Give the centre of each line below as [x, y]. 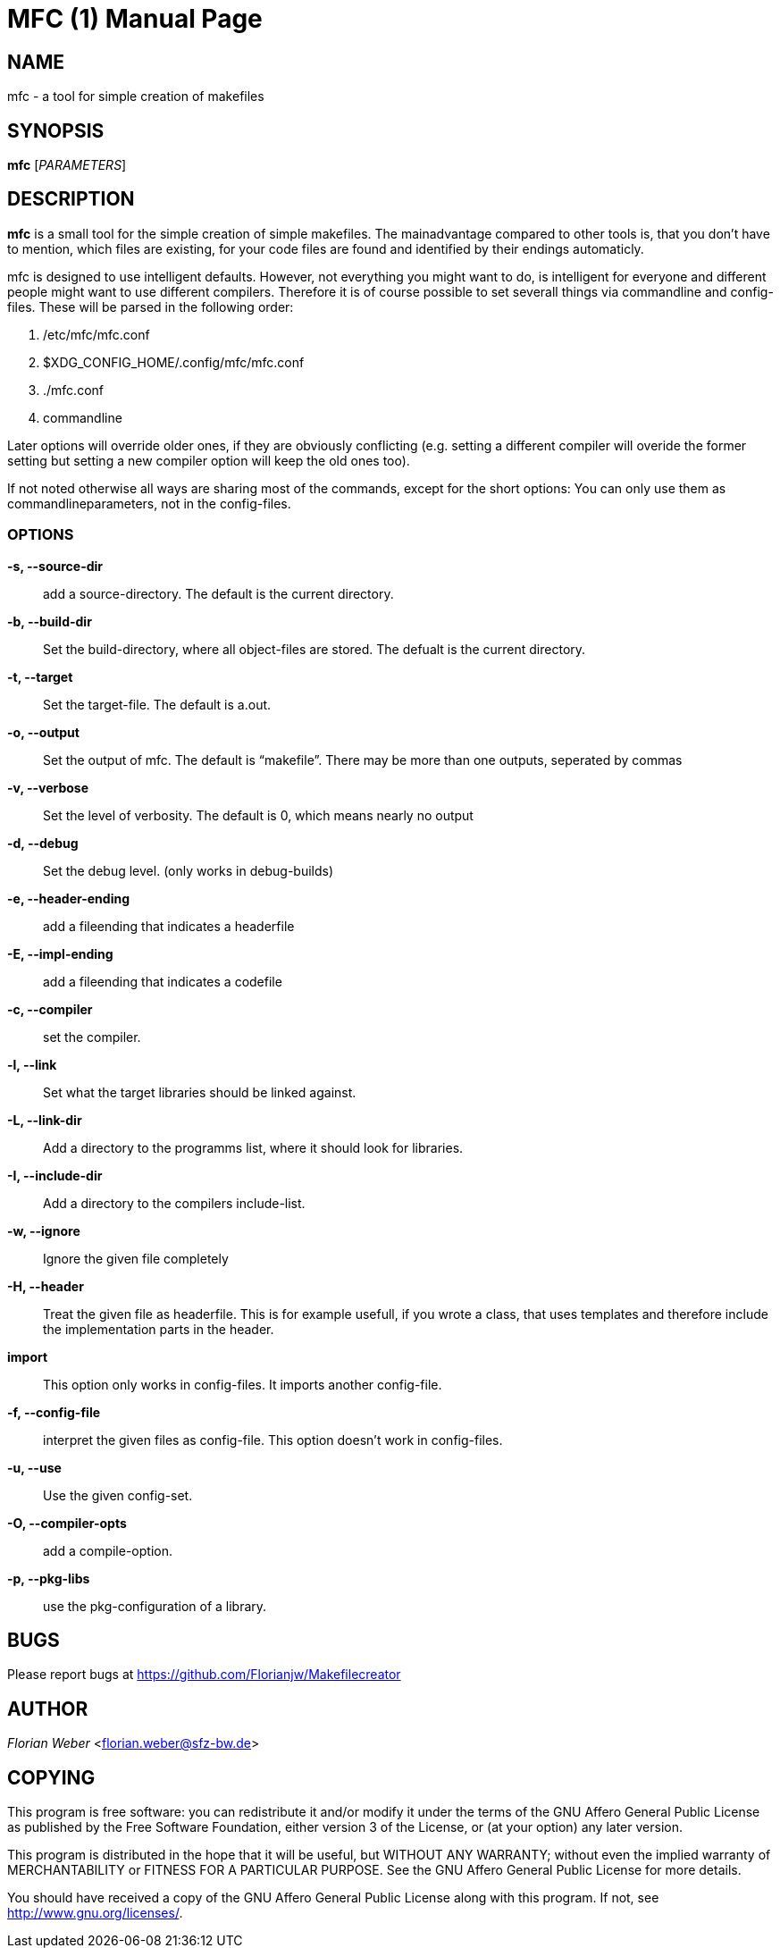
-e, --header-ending [69, 898]
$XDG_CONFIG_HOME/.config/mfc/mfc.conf [174, 362]
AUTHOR [48, 1709]
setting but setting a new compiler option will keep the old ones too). [209, 460]
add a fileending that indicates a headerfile [169, 926]
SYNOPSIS [56, 130]
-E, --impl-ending [60, 953]
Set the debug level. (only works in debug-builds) [189, 870]
